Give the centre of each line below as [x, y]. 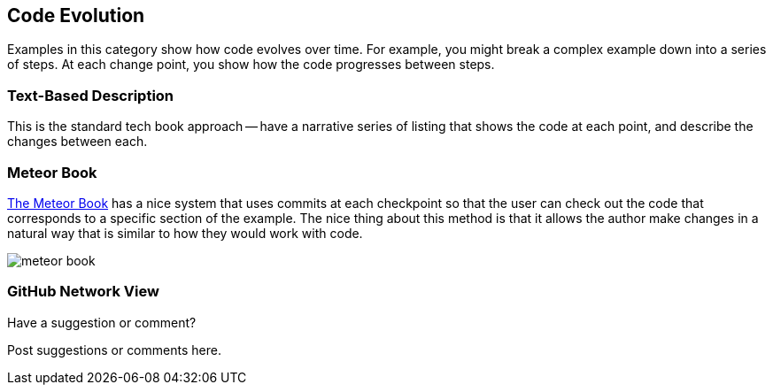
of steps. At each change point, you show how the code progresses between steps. [251, 65]
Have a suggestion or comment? [102, 322]
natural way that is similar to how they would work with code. [185, 233]
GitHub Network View [83, 292]
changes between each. [77, 142]
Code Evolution [76, 15]
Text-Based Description [91, 95]
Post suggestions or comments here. [114, 350]
